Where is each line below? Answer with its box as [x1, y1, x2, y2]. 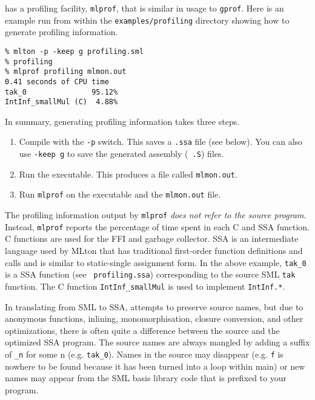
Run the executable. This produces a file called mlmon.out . [19, 167, 237, 180]
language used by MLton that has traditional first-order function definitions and [5, 244, 303, 256]
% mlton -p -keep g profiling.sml [5, 47, 144, 56]
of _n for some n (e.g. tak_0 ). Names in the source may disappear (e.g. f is [5, 347, 283, 360]
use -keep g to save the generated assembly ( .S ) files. [19, 147, 224, 160]
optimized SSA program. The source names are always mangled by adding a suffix [5, 336, 310, 348]
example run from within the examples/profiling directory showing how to [5, 13, 290, 26]
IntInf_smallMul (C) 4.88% [5, 98, 118, 107]
